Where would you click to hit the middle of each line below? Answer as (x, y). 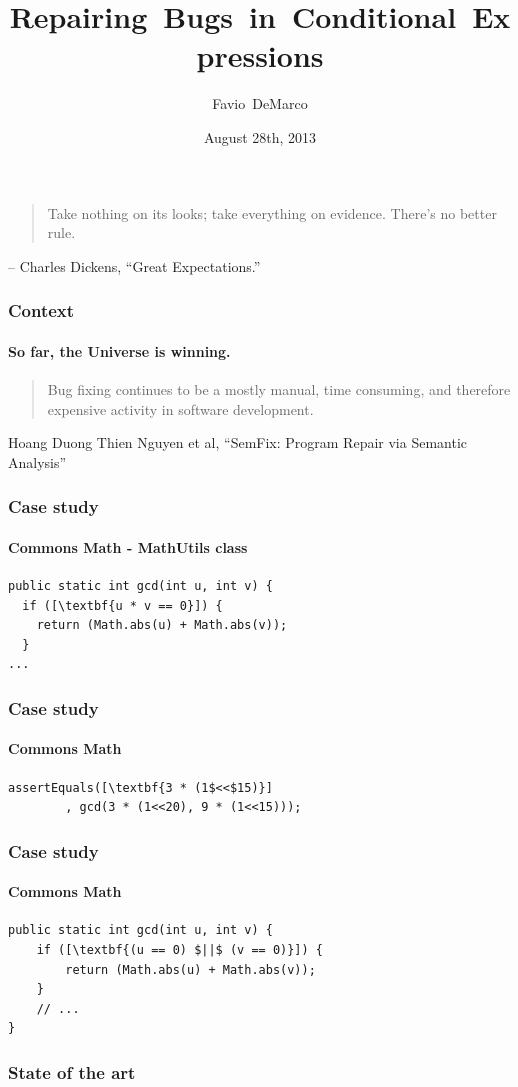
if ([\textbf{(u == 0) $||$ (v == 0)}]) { (179, 949)
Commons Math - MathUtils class (128, 546)
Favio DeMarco (260, 103)
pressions (260, 55)
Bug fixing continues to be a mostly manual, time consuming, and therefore (279, 388)
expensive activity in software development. (180, 408)
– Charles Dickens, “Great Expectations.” (134, 265)
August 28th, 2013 (260, 136)
